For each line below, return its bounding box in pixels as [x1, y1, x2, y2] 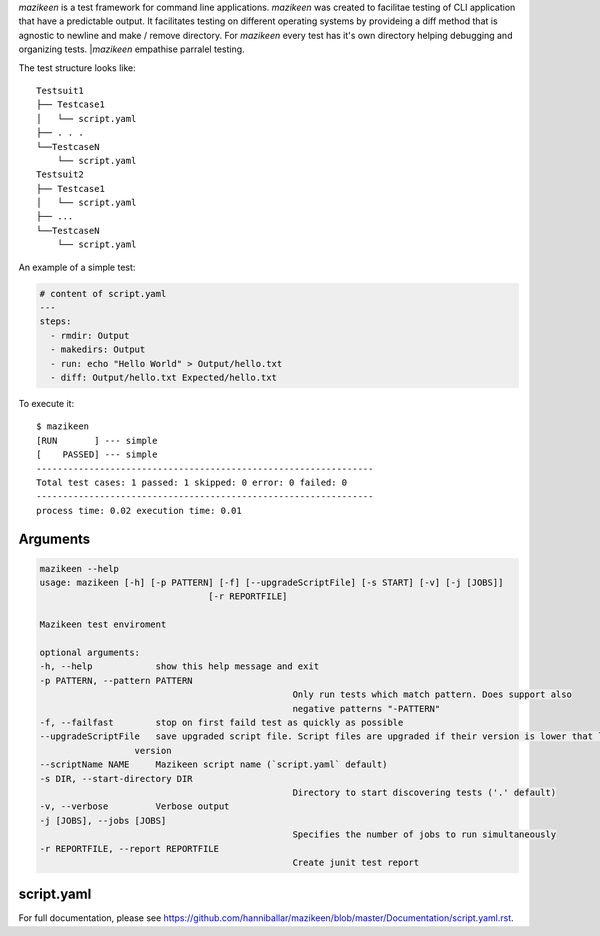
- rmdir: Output [50, 330, 130, 341]
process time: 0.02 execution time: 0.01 [36, 505, 242, 516]
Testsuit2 [36, 169, 84, 180]
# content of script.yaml [39, 288, 167, 299]
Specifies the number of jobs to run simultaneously [292, 829, 557, 840]
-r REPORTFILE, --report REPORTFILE [39, 843, 220, 854]
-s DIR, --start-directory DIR [39, 773, 194, 784]
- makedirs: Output [50, 344, 146, 355]
